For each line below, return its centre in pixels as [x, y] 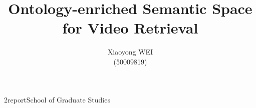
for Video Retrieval [130, 28]
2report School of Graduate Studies [57, 99]
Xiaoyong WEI [130, 52]
